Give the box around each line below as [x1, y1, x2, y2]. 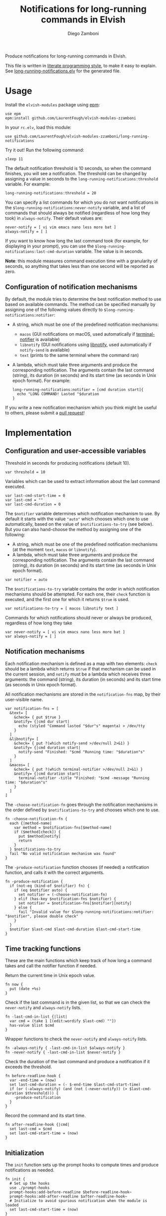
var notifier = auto [5, 577, 48, 582]
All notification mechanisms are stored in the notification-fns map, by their [5, 691, 161, 697]
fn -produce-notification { [5, 879, 63, 884]
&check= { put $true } [14, 715, 61, 720]
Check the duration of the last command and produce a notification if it [5, 1059, 150, 1065]
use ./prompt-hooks [9, 1185, 50, 1191]
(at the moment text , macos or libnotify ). [12, 547, 97, 552]
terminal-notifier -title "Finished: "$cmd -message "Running [18, 775, 150, 781]
